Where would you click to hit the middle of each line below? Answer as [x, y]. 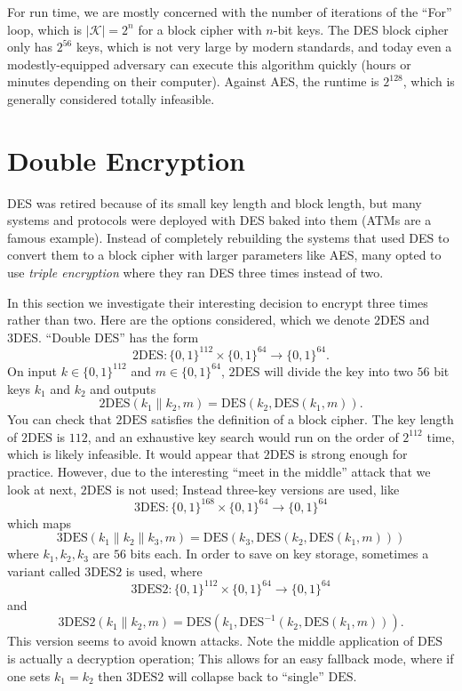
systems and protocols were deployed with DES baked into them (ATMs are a [219, 220]
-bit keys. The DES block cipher [361, 29]
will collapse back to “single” [246, 675]
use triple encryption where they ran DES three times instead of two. [195, 273]
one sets [29, 675]
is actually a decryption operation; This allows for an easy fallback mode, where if [231, 659]
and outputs [123, 388]
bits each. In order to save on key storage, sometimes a [279, 554]
